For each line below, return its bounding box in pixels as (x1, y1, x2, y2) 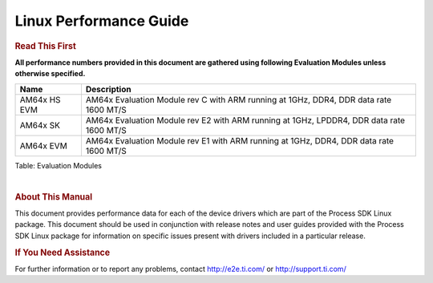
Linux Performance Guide (14, 12, 189, 30)
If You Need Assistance (14, 247, 111, 258)
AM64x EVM (19, 140, 67, 152)
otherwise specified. (14, 69, 86, 79)
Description (85, 83, 132, 95)
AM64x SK (19, 119, 60, 131)
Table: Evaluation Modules (14, 160, 102, 170)
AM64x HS (19, 94, 61, 105)
